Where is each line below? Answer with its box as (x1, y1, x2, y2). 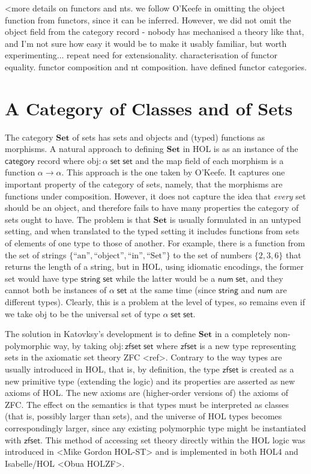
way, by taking (53, 339, 107, 351)
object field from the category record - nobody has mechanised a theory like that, (5, 25, 304, 38)
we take (5, 307, 33, 320)
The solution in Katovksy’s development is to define (5, 327, 196, 340)
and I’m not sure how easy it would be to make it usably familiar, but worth (5, 37, 287, 49)
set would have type (5, 272, 78, 284)
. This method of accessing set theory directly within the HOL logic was (40, 433, 306, 446)
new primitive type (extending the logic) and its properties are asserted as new (5, 374, 295, 387)
